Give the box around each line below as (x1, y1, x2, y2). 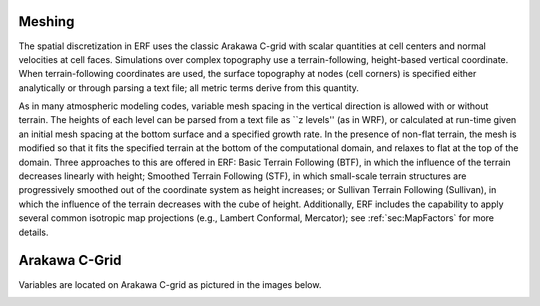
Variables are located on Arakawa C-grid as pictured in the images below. (18, 278, 322, 290)
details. (18, 226, 49, 238)
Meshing (18, 13, 75, 30)
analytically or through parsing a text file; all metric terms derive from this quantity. (18, 81, 360, 94)
